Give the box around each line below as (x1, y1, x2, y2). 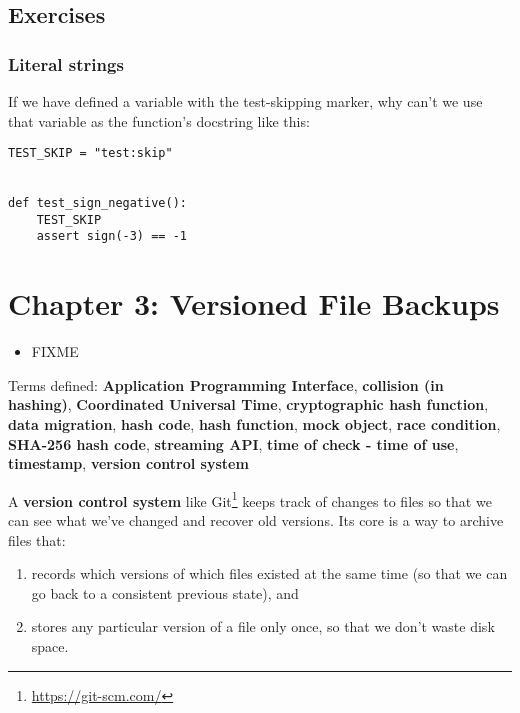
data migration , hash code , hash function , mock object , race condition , (8, 414, 501, 435)
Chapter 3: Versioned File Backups (8, 283, 500, 324)
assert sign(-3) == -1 (36, 229, 187, 244)
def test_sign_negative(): (8, 196, 187, 211)
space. (31, 636, 69, 657)
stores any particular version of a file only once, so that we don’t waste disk (31, 616, 495, 637)
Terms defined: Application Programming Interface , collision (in (8, 374, 444, 395)
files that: (8, 529, 66, 550)
